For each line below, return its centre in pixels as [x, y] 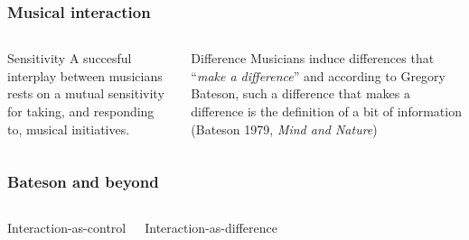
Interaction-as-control [67, 228]
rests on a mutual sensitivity [86, 93]
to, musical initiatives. [69, 129]
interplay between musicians [85, 75]
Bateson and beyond [83, 182]
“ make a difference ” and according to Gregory [318, 75]
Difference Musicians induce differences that [313, 58]
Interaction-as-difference [211, 228]
